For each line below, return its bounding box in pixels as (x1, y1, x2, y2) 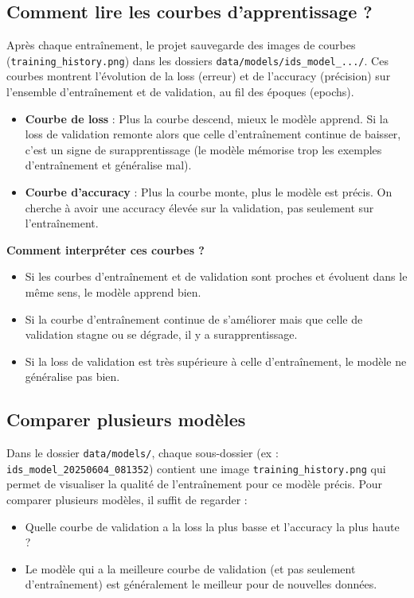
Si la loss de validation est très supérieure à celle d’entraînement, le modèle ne (25, 352, 407, 369)
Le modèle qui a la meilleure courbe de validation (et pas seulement (25, 560, 356, 577)
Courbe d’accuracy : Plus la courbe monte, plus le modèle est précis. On (25, 184, 393, 200)
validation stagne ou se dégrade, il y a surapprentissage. (25, 326, 298, 343)
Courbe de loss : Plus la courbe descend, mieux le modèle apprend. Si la (25, 110, 389, 126)
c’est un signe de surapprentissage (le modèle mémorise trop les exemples (25, 141, 382, 157)
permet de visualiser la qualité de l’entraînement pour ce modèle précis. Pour (6, 476, 382, 492)
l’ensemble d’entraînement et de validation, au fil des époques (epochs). (6, 83, 354, 100)
